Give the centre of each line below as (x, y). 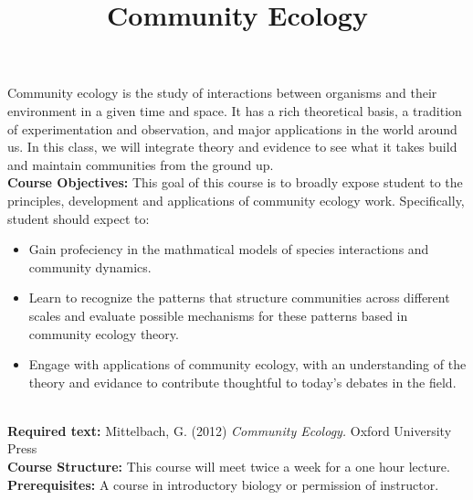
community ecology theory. (104, 333)
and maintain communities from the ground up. (141, 164)
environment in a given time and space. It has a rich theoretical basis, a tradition (235, 110)
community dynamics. (90, 266)
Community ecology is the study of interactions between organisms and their (222, 93)
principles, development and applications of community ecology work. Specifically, (236, 200)
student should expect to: (79, 218)
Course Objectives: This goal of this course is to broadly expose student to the (235, 182)
